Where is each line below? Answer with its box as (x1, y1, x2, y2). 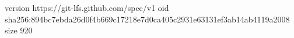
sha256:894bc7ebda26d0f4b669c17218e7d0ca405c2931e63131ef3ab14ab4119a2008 (5, 13, 290, 25)
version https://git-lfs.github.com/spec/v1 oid (5, 2, 169, 13)
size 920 (5, 24, 33, 36)
